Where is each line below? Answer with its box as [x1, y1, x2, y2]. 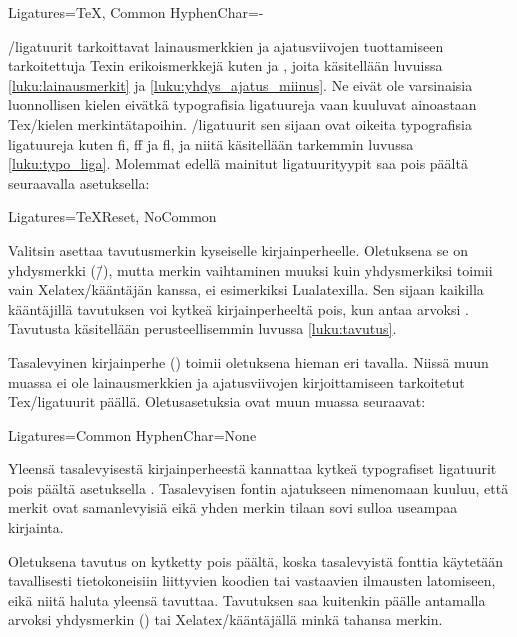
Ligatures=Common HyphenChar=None [8, 424, 257, 445]
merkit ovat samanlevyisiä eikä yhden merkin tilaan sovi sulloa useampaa [8, 497, 458, 518]
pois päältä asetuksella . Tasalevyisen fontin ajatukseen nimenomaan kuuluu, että [8, 477, 509, 498]
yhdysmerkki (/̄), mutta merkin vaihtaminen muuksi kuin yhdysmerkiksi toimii [8, 259, 493, 280]
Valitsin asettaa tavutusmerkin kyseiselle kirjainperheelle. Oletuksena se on [8, 239, 468, 260]
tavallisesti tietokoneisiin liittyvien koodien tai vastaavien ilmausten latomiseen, [8, 570, 496, 591]
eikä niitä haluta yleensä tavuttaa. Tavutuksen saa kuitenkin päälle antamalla [8, 589, 486, 610]
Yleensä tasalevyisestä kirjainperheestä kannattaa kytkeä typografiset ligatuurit [8, 458, 497, 479]
